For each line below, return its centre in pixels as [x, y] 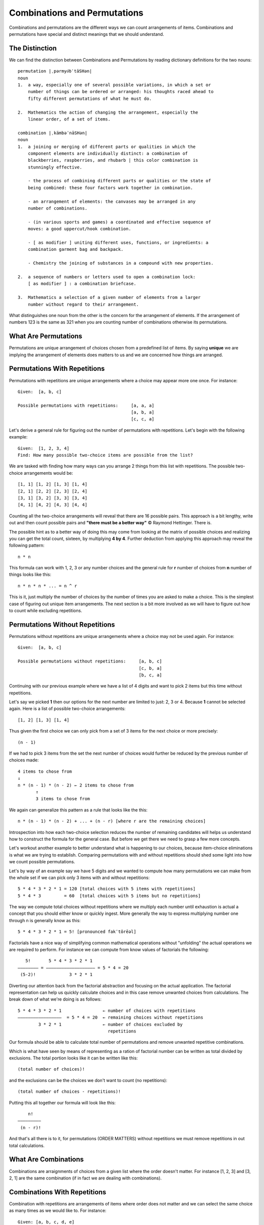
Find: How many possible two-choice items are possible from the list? [105, 455]
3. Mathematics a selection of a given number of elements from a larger [109, 297]
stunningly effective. [55, 167]
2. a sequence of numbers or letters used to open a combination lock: [107, 277]
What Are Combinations [46, 1160]
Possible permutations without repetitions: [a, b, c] [90, 661]
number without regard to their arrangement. [83, 304]
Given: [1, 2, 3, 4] [44, 448]
